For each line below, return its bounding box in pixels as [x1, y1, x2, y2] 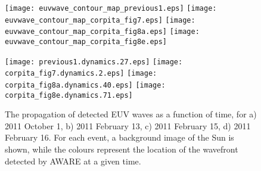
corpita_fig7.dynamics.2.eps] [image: [5, 69, 157, 78]
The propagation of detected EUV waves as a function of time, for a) [5, 108, 257, 120]
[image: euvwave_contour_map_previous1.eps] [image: [5, 4, 217, 13]
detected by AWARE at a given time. [5, 154, 141, 167]
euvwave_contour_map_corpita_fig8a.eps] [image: [5, 27, 200, 36]
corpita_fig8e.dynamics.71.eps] [5, 91, 133, 100]
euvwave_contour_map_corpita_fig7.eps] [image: [5, 15, 195, 24]
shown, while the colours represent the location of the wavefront [5, 143, 238, 156]
